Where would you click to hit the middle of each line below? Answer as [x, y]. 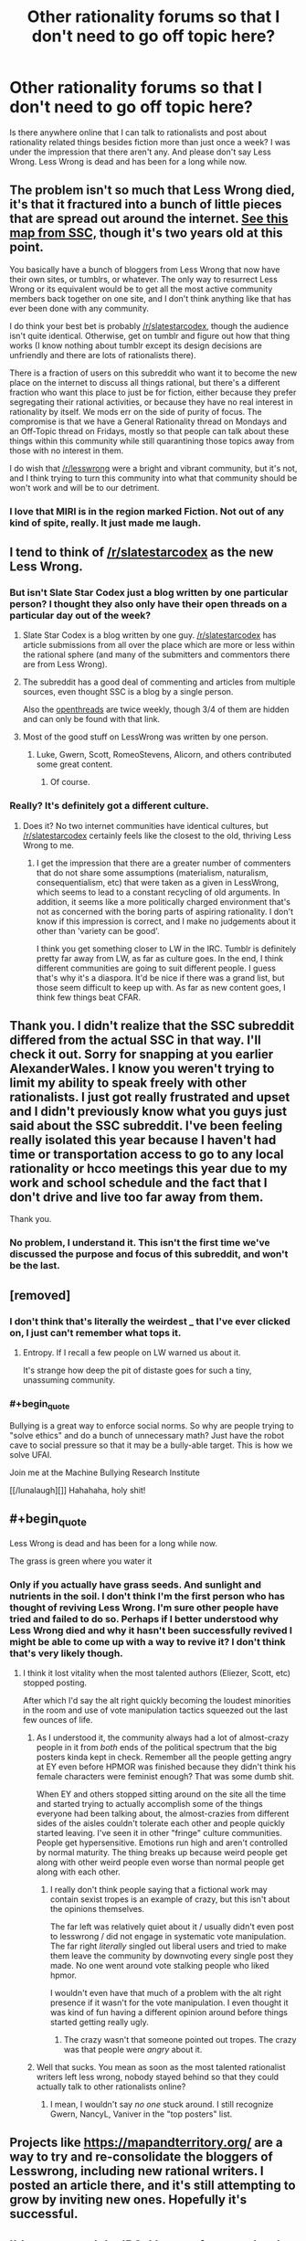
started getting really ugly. [99, 2022]
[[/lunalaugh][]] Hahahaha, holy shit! [78, 1490]
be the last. [35, 1266]
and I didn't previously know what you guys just [148, 1112]
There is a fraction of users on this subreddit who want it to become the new [153, 373]
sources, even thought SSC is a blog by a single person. [128, 692]
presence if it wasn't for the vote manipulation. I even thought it [169, 2002]
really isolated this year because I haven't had [143, 1140]
